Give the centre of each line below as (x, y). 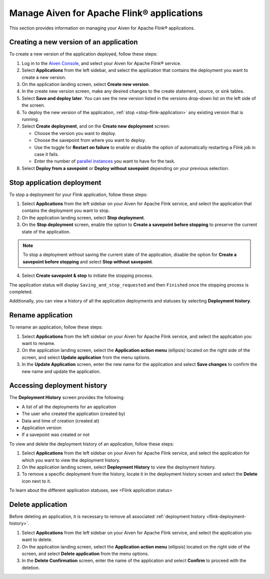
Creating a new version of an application (73, 42)
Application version (42, 428)
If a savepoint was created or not (56, 434)
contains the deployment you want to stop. (66, 210)
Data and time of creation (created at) (60, 420)
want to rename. (38, 343)
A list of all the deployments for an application (69, 406)
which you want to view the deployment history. (71, 460)
